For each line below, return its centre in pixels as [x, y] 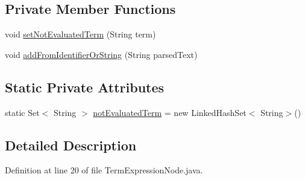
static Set [22, 112]
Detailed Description [71, 145]
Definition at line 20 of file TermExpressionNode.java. [104, 170]
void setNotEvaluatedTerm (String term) [80, 34]
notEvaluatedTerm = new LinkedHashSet [170, 112]
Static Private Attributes [85, 87]
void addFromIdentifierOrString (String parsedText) [101, 54]
